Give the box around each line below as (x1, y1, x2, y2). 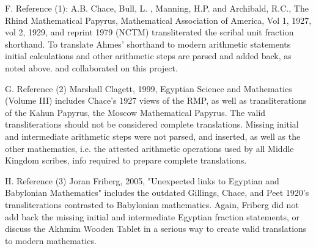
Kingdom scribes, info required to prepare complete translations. (5, 154, 247, 167)
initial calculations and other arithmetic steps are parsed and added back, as (5, 49, 292, 62)
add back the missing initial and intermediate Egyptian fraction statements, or (5, 210, 300, 223)
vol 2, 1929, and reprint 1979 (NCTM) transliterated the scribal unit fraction (5, 26, 294, 38)
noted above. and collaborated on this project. (5, 61, 178, 74)
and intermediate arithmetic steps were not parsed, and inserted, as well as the (5, 129, 301, 142)
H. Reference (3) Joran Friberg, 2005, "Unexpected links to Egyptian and (5, 174, 279, 187)
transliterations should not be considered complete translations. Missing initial (5, 118, 299, 131)
